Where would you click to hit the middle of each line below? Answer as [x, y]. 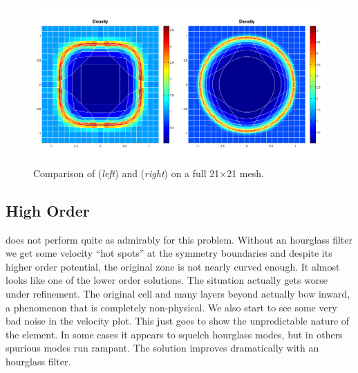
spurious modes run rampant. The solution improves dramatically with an [162, 348]
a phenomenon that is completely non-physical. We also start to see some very [171, 307]
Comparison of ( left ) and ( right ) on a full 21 [126, 173]
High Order [48, 210]
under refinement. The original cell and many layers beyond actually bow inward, [178, 293]
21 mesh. [245, 173]
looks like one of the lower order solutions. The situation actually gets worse [167, 280]
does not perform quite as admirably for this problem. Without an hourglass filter [179, 239]
